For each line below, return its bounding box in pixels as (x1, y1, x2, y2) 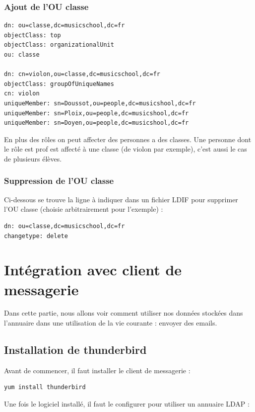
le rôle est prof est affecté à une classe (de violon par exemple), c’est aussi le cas (4, 144, 247, 154)
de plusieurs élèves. (4, 153, 62, 164)
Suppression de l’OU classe (4, 174, 114, 187)
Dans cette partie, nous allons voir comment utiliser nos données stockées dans (4, 308, 243, 318)
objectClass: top (4, 31, 61, 39)
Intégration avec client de (4, 259, 182, 280)
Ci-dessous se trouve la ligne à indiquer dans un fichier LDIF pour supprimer (4, 194, 238, 204)
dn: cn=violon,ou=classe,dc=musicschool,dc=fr (4, 71, 160, 78)
